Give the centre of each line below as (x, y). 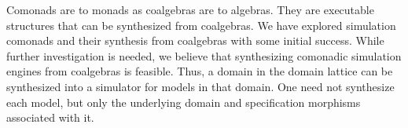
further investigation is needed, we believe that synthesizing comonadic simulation (204, 55)
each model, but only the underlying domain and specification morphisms (184, 102)
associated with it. (50, 117)
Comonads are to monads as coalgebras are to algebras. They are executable (190, 9)
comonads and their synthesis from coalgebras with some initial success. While (195, 40)
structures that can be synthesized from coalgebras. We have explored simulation (201, 25)
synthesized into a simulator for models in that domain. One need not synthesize (200, 86)
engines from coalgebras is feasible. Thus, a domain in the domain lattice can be (200, 71)
